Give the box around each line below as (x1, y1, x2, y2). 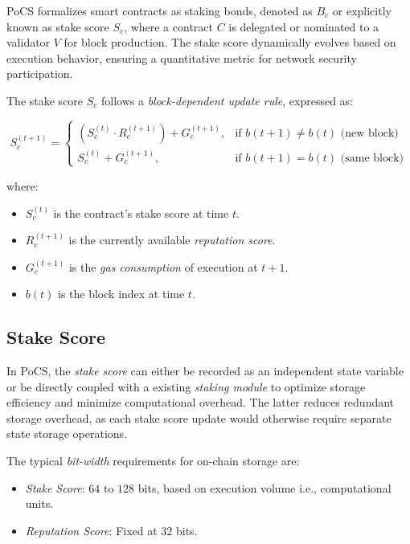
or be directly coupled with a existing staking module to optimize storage (6, 378, 366, 395)
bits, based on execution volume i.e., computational (137, 479, 392, 496)
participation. (6, 65, 73, 82)
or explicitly (332, 2, 392, 18)
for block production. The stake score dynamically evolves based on (64, 34, 396, 51)
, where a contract (124, 18, 213, 35)
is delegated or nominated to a (228, 18, 379, 35)
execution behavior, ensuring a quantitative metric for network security (6, 49, 357, 66)
